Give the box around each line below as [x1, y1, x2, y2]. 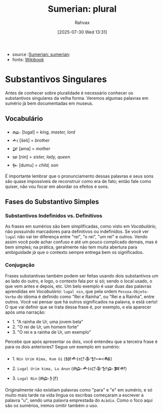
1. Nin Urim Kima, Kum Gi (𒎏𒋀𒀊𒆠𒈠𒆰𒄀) [12, 356, 113, 362]
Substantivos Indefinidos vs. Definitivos [5, 212, 103, 219]
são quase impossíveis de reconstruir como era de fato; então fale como [5, 178, 152, 184]
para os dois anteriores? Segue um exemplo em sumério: [5, 344, 120, 349]
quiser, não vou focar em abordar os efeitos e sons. [5, 184, 109, 189]
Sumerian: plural [47, 3, 117, 15]
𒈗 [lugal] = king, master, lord [12, 129, 75, 135]
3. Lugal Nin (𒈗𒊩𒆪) [12, 375, 59, 381]
